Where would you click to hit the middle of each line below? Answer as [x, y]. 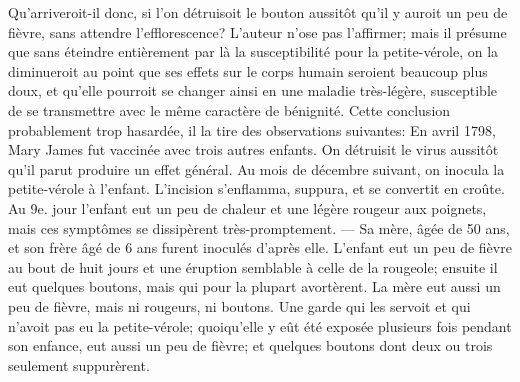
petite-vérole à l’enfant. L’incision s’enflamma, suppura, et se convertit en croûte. [256, 188]
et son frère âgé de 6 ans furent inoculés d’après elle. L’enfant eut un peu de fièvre [260, 247]
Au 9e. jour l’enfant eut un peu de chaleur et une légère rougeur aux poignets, [247, 207]
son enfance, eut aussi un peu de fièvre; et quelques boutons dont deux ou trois [250, 345]
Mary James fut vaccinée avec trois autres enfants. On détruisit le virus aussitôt [253, 149]
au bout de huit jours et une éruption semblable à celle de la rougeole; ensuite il [253, 266]
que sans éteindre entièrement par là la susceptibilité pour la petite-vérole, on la [253, 51]
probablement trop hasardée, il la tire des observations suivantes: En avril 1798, [252, 129]
